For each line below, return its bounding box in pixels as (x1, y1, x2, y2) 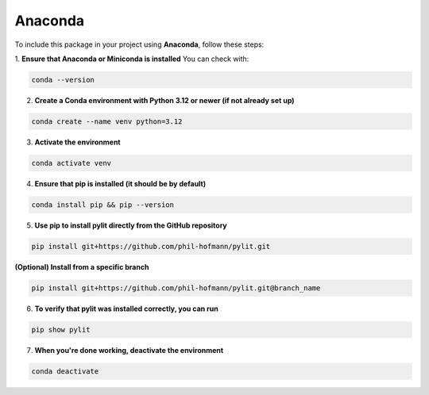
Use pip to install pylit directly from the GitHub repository (34, 221, 228, 230)
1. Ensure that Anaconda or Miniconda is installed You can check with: (14, 54, 249, 63)
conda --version (31, 75, 95, 84)
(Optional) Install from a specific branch (14, 262, 149, 271)
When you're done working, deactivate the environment (34, 345, 224, 355)
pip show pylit (31, 325, 91, 334)
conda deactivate (31, 366, 99, 376)
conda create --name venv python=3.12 (31, 117, 183, 126)
